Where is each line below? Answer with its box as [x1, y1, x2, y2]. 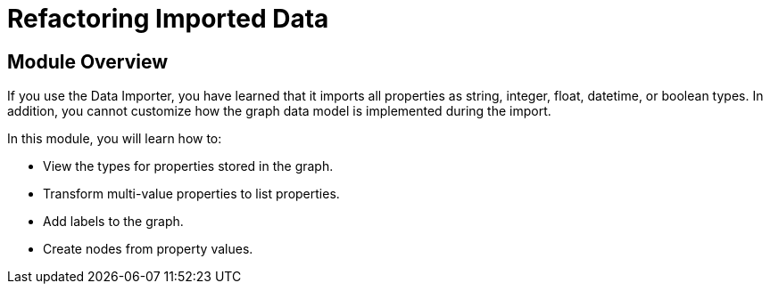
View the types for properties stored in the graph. [43, 158, 334, 174]
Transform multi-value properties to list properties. [43, 186, 340, 202]
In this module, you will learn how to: [7, 131, 222, 147]
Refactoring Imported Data [7, 4, 329, 34]
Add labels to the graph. [43, 214, 184, 230]
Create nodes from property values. [43, 241, 253, 257]
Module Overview [7, 50, 169, 73]
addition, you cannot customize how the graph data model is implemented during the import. [7, 103, 551, 119]
